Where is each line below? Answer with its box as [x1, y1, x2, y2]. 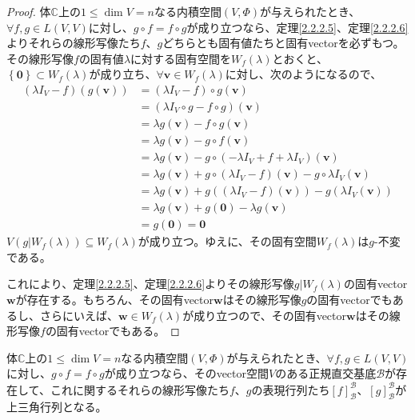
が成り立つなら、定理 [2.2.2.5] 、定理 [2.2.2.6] [186, 18, 409, 35]
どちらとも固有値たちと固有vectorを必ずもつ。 [162, 34, 405, 51]
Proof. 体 [6, 3, 51, 19]
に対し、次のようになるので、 [225, 66, 382, 82]
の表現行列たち [251, 381, 330, 398]
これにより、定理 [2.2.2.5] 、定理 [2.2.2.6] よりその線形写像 [6, 275, 294, 292]
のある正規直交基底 [275, 365, 377, 382]
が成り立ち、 [89, 66, 157, 82]
